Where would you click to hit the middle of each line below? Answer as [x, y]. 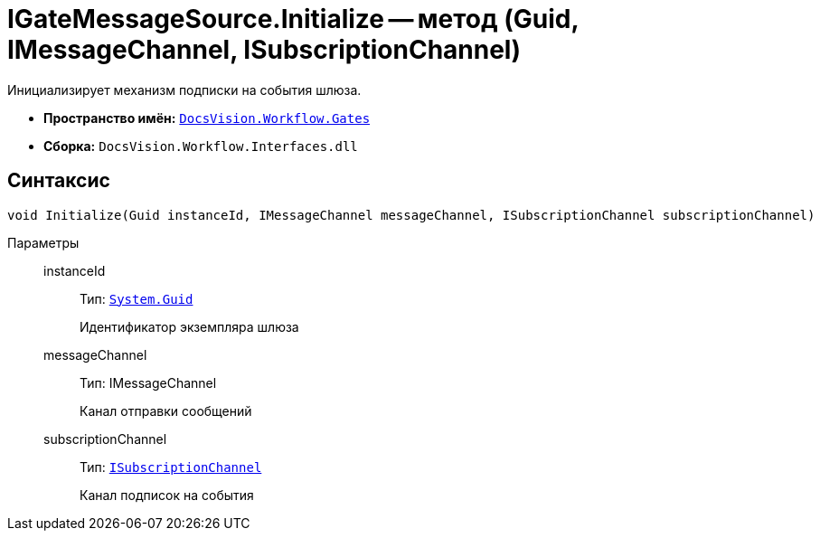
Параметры [43, 242]
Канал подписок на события [167, 495]
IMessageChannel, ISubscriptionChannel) [264, 50]
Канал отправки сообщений [166, 411]
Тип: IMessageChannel [148, 382]
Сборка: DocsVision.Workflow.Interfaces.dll [201, 146]
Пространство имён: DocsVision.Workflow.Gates [207, 118]
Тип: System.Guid [137, 298]
